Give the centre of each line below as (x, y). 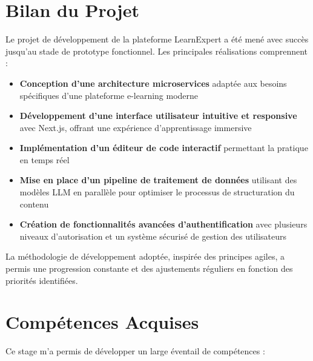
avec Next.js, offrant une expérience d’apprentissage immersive (136, 127)
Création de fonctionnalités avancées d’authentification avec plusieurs (163, 224)
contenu (34, 204)
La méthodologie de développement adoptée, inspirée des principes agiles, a (145, 256)
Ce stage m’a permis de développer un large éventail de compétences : (135, 351)
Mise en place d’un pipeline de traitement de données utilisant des (158, 180)
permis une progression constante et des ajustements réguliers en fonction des (149, 268)
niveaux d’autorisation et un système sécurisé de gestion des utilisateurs (153, 236)
